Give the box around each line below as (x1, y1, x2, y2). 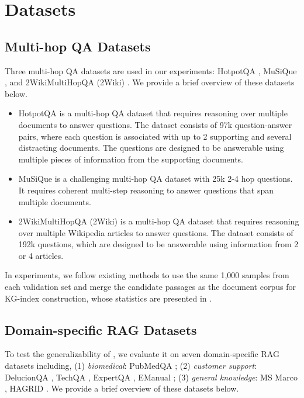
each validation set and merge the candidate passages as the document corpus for (5, 281, 296, 293)
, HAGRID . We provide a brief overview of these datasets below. (5, 382, 239, 394)
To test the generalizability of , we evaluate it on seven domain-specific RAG (5, 348, 279, 360)
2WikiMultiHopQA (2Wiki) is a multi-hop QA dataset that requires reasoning (18, 215, 299, 227)
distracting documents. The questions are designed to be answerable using (18, 141, 284, 154)
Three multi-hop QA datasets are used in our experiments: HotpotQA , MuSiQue (5, 64, 297, 77)
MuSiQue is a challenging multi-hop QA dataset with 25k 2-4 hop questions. (18, 172, 293, 185)
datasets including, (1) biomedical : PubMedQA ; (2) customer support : (5, 359, 257, 372)
